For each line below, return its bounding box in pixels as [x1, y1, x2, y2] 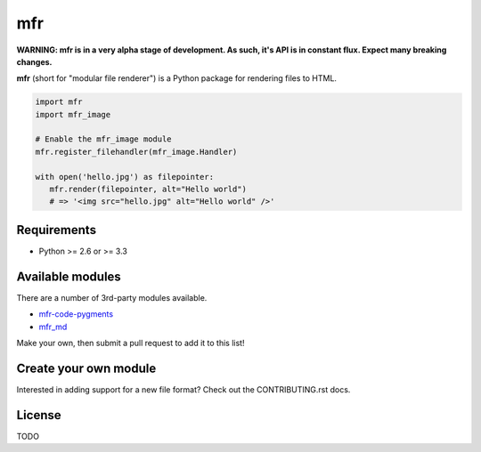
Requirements [16, 222, 97, 238]
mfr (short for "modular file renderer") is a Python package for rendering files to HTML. [16, 73, 338, 84]
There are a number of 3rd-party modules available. [16, 292, 208, 303]
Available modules [16, 269, 122, 284]
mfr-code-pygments [38, 309, 114, 319]
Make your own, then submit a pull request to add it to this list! [16, 338, 245, 349]
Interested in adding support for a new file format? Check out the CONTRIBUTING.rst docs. [16, 383, 351, 395]
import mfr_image [35, 109, 111, 119]
